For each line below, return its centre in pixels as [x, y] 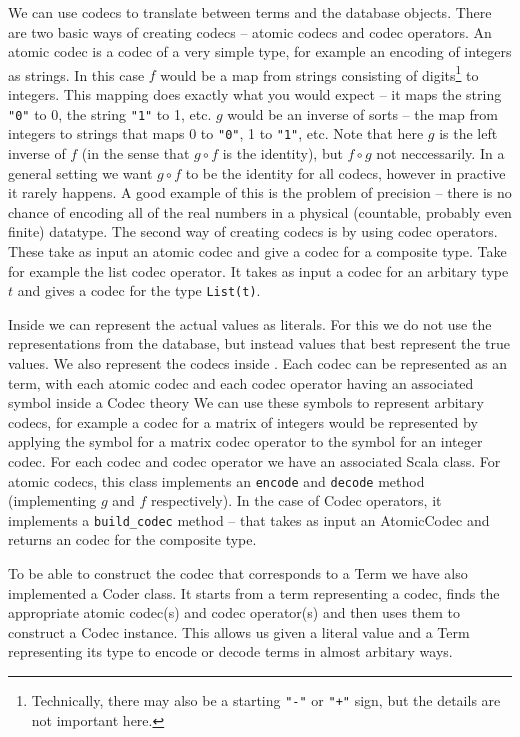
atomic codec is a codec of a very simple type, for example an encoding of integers [260, 51]
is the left [468, 133]
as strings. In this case [76, 74]
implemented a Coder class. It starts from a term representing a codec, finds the [254, 592]
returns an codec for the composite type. [132, 539]
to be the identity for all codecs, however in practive [345, 172]
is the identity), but [282, 152]
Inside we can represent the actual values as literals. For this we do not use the [250, 323]
